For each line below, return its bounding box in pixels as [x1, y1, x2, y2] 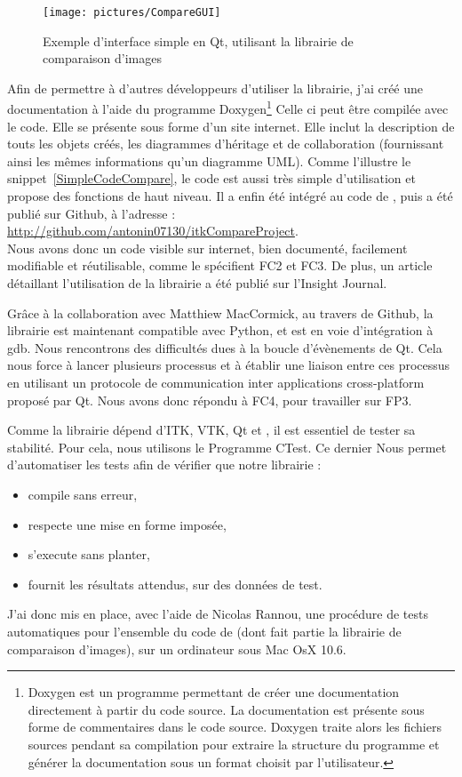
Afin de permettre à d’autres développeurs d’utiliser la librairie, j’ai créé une [7, 78, 424, 97]
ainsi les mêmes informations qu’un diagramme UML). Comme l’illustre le [7, 151, 411, 170]
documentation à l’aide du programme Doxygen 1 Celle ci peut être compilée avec [7, 97, 449, 118]
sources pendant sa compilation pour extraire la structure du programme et [28, 734, 440, 753]
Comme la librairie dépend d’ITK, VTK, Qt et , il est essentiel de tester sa [7, 421, 416, 439]
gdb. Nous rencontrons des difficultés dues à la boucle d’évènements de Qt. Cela [7, 338, 442, 356]
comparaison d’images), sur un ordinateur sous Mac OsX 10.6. [7, 639, 346, 658]
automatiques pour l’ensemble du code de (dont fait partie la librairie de [7, 621, 402, 640]
